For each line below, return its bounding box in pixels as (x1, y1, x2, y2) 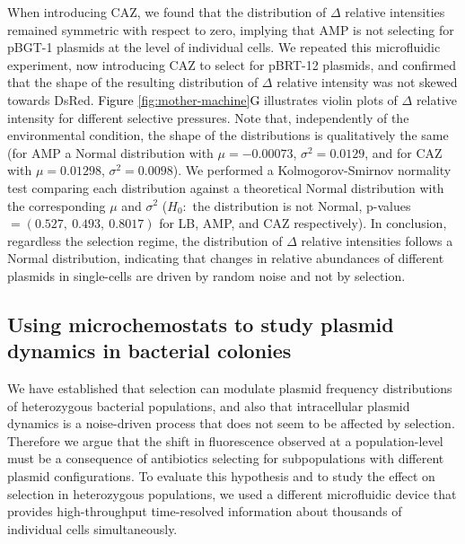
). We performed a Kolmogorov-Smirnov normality (172, 161, 452, 180)
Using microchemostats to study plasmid (7, 310, 394, 338)
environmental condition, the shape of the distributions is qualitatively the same (7, 126, 449, 145)
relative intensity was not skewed (276, 73, 458, 92)
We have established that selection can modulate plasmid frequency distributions (7, 379, 452, 398)
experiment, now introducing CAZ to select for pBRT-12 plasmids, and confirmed (7, 55, 457, 74)
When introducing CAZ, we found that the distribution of (7, 3, 327, 21)
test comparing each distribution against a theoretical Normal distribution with (7, 178, 444, 197)
